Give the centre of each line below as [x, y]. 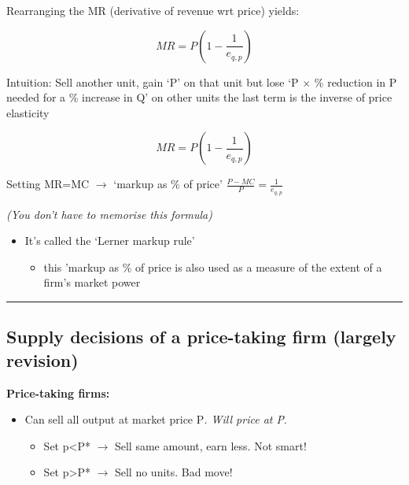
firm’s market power [92, 282]
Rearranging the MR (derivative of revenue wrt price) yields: [153, 10]
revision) [42, 359]
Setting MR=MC [48, 184]
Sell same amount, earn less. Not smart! [210, 445]
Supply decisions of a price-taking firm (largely [201, 337]
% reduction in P [356, 81]
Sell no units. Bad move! [173, 472]
